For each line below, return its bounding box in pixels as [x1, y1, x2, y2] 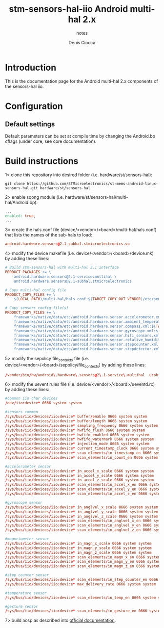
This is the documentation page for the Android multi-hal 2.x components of [5, 78, 158, 84]
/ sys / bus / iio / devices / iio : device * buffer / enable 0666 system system [5, 414, 147, 419]
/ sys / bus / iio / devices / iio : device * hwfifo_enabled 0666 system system [5, 432, 150, 437]
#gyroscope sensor [5, 500, 42, 505]
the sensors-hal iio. [5, 83, 44, 89]
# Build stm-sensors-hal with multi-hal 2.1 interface [5, 265, 119, 270]
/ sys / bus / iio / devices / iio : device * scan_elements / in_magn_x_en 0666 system [5, 554, 161, 560]
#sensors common [5, 410, 38, 415]
